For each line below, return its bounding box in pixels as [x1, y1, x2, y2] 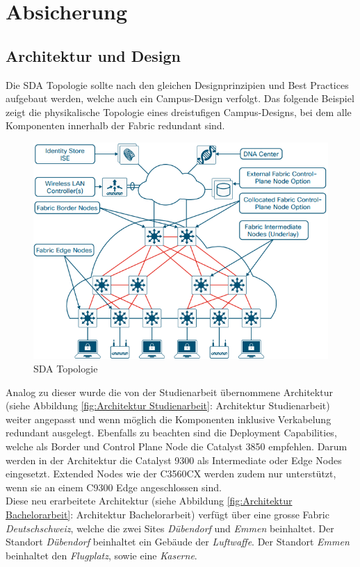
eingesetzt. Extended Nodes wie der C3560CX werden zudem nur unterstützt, [6, 466, 336, 481]
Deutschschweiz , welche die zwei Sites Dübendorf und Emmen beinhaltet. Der [6, 520, 334, 535]
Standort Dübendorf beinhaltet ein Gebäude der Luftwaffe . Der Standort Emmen [6, 534, 350, 549]
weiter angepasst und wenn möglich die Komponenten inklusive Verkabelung [6, 411, 332, 426]
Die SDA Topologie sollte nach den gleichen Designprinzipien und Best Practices [6, 77, 349, 92]
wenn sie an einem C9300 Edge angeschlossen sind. [6, 479, 222, 494]
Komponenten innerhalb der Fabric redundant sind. [6, 118, 225, 133]
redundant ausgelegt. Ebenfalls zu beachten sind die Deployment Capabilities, [6, 425, 337, 440]
